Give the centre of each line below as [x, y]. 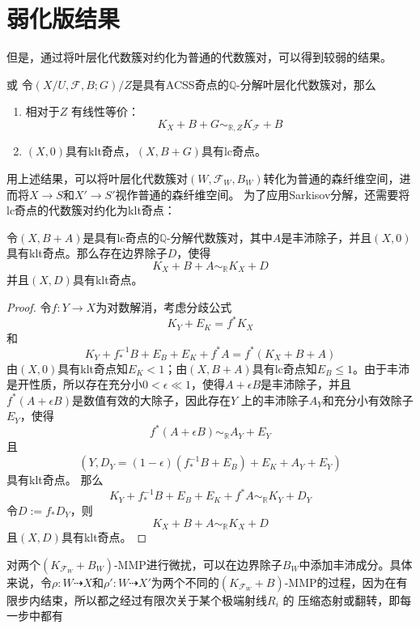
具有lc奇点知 [284, 368]
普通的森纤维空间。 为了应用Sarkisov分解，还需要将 [274, 194]
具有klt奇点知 [93, 368]
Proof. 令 [29, 306]
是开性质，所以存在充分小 [74, 384]
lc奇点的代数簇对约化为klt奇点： [91, 210]
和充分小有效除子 [368, 399]
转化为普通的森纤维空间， [331, 178]
